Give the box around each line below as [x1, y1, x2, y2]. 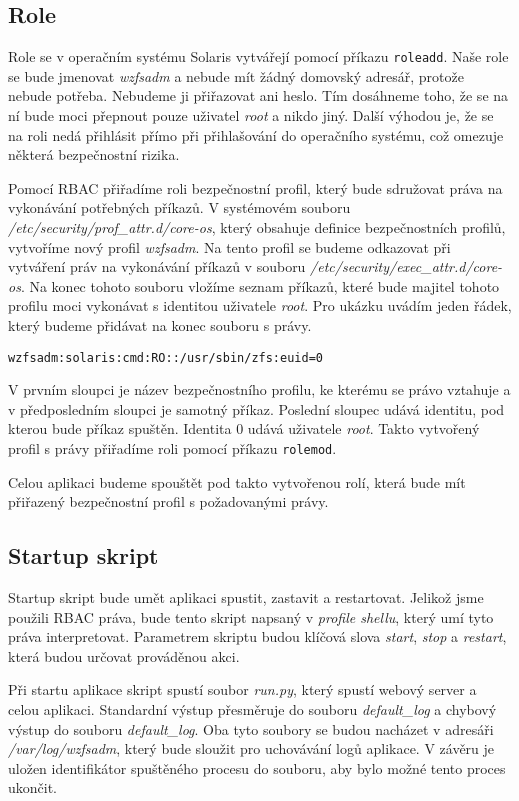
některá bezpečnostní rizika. [8, 144, 180, 165]
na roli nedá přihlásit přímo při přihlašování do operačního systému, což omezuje [8, 124, 504, 145]
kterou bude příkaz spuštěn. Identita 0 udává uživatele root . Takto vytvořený [8, 418, 480, 439]
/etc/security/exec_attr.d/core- [310, 256, 503, 277]
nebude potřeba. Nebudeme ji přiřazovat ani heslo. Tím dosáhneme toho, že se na [8, 85, 509, 106]
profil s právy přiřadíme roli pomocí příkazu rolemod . [8, 438, 337, 459]
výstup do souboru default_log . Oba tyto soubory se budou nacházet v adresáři [8, 718, 494, 739]
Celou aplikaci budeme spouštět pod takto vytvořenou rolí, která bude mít [8, 471, 466, 492]
